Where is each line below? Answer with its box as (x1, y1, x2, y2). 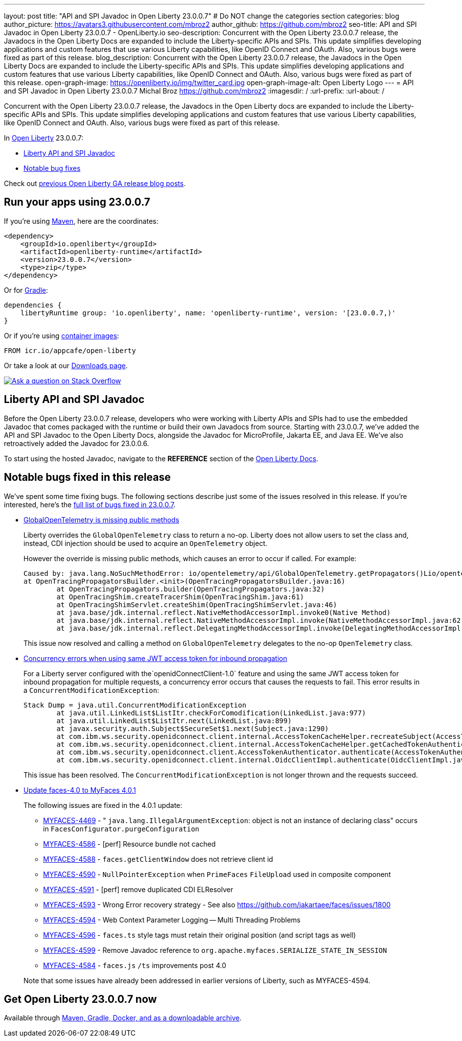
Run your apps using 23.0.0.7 (4, 196, 150, 209)
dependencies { (4, 301, 62, 309)
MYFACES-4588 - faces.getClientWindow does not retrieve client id (43, 854, 273, 863)
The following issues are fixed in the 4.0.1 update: (23, 801, 183, 809)
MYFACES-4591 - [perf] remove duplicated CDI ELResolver (43, 885, 233, 894)
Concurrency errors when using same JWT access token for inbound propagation (23, 654, 287, 662)
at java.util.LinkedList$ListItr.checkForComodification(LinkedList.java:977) (56, 709, 366, 717)
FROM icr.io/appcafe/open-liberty (4, 346, 136, 355)
